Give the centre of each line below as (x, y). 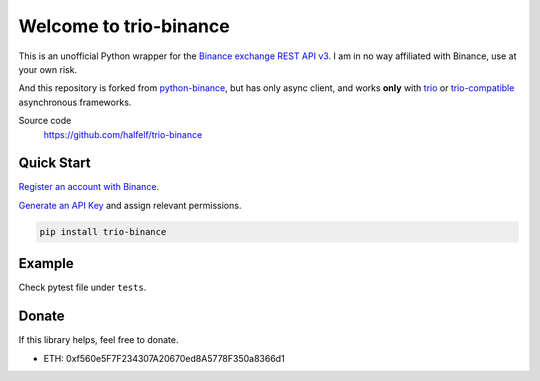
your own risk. (48, 69)
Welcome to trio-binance (124, 26)
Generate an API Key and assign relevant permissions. (130, 205)
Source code (45, 121)
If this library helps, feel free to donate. (98, 340)
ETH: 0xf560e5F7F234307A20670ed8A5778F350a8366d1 (164, 358)
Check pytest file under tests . (82, 287)
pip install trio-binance (103, 231)
